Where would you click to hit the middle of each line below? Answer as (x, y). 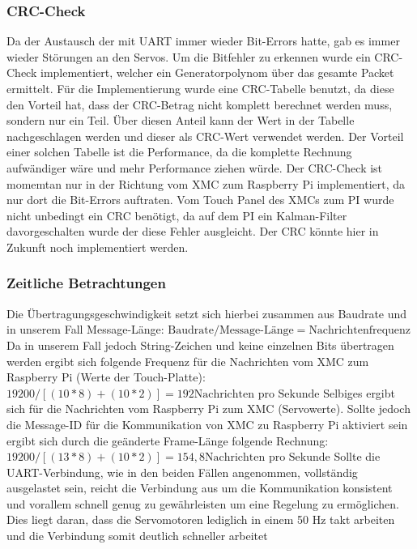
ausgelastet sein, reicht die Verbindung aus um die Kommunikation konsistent (200, 488)
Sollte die (357, 456)
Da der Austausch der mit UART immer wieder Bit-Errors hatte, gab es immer (203, 41)
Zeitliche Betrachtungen (86, 283)
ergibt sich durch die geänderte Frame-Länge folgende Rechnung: (168, 440)
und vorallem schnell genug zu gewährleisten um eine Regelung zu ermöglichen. (203, 503)
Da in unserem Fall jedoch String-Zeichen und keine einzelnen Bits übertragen (200, 345)
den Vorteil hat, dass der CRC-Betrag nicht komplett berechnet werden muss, (200, 104)
